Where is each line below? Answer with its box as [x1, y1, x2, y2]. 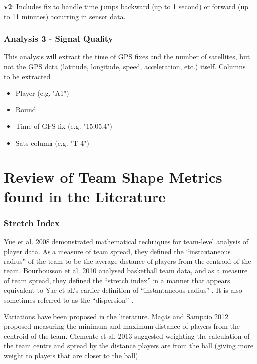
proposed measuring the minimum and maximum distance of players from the [4, 321, 240, 331]
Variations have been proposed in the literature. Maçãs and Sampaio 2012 [4, 311, 229, 321]
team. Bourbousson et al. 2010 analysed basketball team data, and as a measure [4, 265, 248, 276]
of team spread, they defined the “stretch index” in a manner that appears [4, 275, 230, 285]
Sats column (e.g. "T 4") [15, 137, 90, 148]
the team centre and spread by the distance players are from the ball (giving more [4, 340, 253, 351]
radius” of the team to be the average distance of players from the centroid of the [4, 256, 251, 266]
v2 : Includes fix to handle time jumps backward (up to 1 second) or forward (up [4, 1, 248, 11]
